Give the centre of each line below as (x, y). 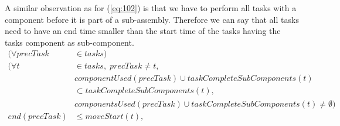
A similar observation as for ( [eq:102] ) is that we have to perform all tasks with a (151, 8)
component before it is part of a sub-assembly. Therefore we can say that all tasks (152, 19)
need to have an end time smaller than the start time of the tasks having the (143, 31)
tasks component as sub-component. (69, 42)
